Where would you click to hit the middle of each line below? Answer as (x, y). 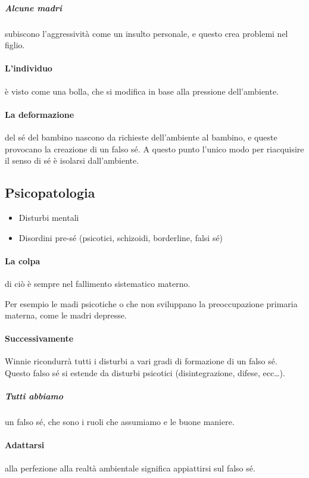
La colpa (23, 260)
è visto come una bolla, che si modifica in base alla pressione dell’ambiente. (142, 91)
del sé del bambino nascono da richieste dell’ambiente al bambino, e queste (141, 137)
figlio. (15, 45)
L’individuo (29, 68)
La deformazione (40, 114)
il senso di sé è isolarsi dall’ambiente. (72, 160)
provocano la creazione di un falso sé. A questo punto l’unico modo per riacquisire (154, 149)
